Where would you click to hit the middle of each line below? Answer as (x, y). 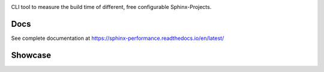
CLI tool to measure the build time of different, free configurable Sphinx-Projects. (111, 7)
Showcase (31, 55)
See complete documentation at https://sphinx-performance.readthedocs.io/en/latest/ (118, 38)
